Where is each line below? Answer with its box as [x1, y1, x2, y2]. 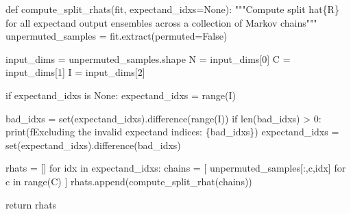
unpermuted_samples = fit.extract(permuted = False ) [5, 29, 228, 43]
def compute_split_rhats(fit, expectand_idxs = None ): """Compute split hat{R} [5, 2, 339, 16]
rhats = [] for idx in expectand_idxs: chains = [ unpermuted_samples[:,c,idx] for [5, 161, 346, 175]
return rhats [5, 197, 57, 211]
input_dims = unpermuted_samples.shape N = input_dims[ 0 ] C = [5, 51, 291, 66]
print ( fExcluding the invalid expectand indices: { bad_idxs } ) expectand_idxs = [5, 124, 339, 139]
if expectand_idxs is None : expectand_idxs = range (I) [5, 88, 237, 102]
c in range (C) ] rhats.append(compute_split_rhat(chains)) [5, 174, 252, 188]
